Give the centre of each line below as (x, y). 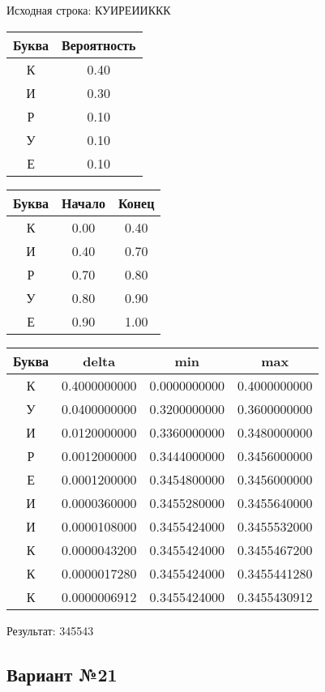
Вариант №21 (62, 674)
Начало (83, 203)
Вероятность (99, 45)
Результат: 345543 (50, 630)
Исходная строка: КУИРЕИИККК (89, 10)
